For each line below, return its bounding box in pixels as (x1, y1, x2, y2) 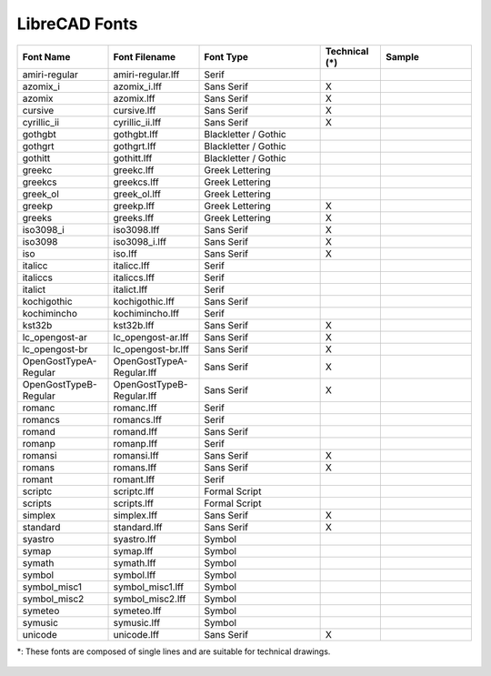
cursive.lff (113, 104, 156, 116)
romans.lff (113, 460, 157, 473)
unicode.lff (113, 628, 159, 641)
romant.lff (113, 473, 155, 486)
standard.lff (113, 520, 163, 533)
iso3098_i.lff (113, 235, 167, 247)
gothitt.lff (113, 151, 153, 164)
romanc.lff (113, 401, 158, 414)
